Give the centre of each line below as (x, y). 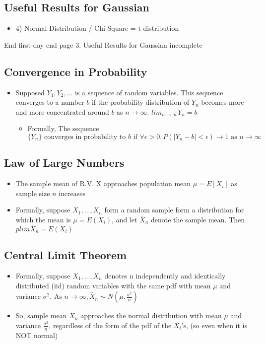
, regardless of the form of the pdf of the (110, 325)
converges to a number (50, 102)
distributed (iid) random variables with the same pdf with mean (113, 285)
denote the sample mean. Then (198, 219)
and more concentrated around (62, 111)
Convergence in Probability (76, 71)
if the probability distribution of (140, 102)
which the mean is (43, 219)
